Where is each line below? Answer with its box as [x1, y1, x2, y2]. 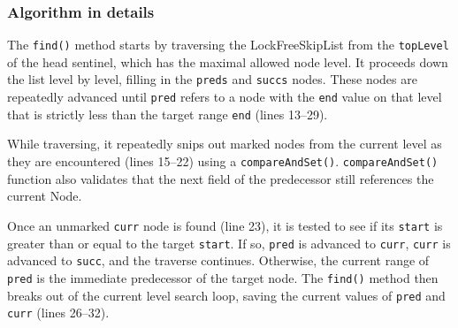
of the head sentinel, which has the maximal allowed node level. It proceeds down [7, 52, 448, 71]
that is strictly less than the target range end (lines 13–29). [7, 104, 328, 123]
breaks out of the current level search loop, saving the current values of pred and [7, 286, 446, 304]
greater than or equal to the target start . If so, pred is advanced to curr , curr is [7, 233, 451, 252]
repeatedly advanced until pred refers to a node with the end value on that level [7, 88, 442, 106]
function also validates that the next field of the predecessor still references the [7, 169, 434, 187]
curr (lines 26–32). [7, 303, 110, 322]
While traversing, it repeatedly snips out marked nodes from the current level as [7, 134, 442, 153]
